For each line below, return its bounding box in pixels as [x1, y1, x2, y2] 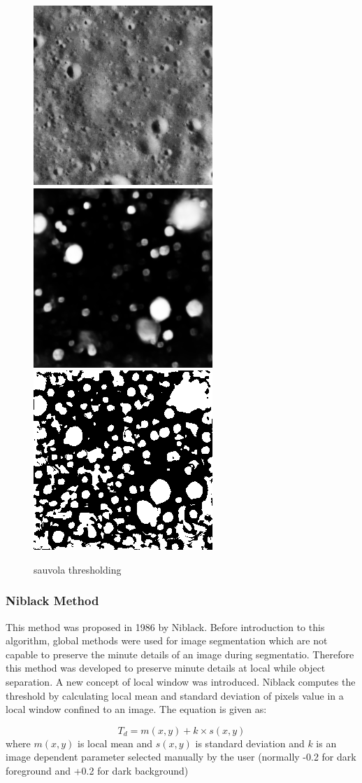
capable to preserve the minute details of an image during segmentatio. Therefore [6, 646, 354, 661]
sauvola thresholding [34, 562, 122, 576]
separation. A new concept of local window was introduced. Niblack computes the [6, 674, 356, 688]
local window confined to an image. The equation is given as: [6, 702, 267, 716]
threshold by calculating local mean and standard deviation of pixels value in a [6, 688, 344, 702]
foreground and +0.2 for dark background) [6, 763, 189, 777]
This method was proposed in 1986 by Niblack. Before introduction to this [6, 619, 325, 634]
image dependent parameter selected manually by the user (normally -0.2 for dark [6, 749, 356, 764]
